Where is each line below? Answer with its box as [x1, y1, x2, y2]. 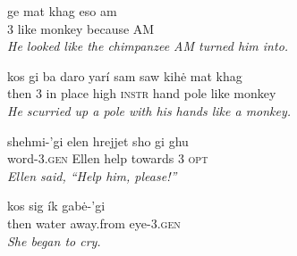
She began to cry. [7, 231, 101, 250]
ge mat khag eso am [7, 2, 117, 20]
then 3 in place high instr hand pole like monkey [7, 84, 276, 103]
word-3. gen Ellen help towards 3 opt [7, 149, 208, 168]
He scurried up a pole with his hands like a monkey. [7, 101, 292, 120]
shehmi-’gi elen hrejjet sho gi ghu [7, 131, 189, 150]
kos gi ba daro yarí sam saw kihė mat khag [7, 66, 242, 85]
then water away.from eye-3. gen [7, 213, 181, 232]
